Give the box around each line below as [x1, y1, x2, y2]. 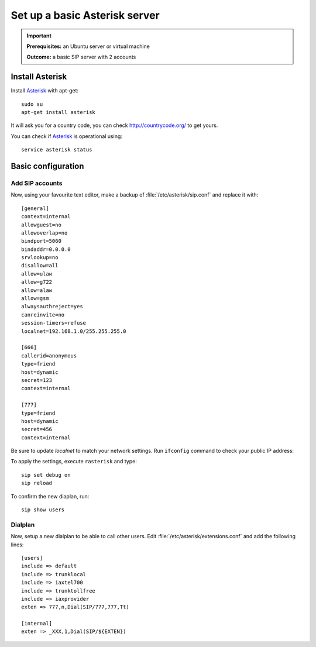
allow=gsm [21, 295, 49, 302]
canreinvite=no [21, 311, 65, 318]
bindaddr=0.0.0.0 [21, 246, 71, 253]
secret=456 [21, 426, 53, 433]
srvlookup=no [21, 254, 59, 261]
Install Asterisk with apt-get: [11, 87, 79, 94]
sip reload [21, 480, 53, 487]
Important [26, 32, 52, 39]
